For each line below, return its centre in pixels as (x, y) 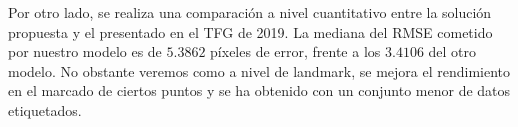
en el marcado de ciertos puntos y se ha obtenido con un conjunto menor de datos (259, 90)
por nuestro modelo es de (85, 51)
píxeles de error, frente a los (295, 51)
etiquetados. (45, 109)
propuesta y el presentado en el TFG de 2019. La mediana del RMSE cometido (250, 31)
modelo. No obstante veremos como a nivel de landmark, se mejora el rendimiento (259, 70)
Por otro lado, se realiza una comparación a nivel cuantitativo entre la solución (250, 12)
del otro (452, 51)
